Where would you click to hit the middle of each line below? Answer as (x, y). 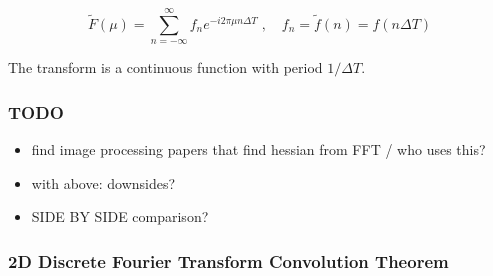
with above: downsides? (103, 182)
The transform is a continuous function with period (165, 67)
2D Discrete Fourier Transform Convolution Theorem (228, 260)
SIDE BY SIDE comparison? (120, 216)
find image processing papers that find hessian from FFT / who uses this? (258, 149)
